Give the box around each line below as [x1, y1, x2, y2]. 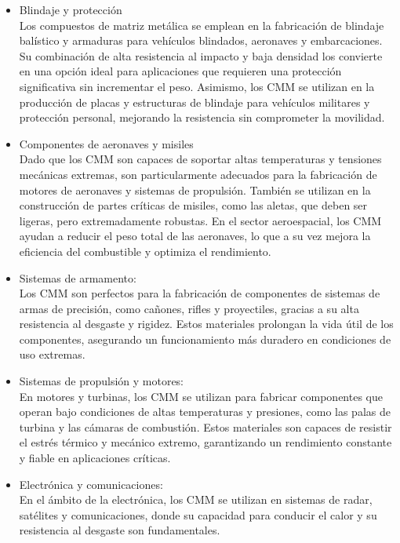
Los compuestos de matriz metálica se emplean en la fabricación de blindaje [19, 16, 384, 33]
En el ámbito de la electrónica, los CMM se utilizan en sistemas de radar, [19, 491, 373, 508]
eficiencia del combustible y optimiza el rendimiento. [19, 242, 271, 259]
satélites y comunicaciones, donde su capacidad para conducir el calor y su [19, 506, 377, 523]
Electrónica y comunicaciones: [19, 476, 163, 492]
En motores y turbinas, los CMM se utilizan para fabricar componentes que [19, 388, 383, 404]
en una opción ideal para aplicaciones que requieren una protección [19, 63, 342, 79]
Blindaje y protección [19, 2, 122, 17]
